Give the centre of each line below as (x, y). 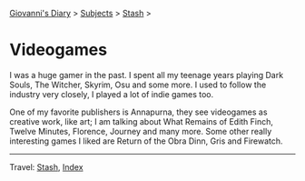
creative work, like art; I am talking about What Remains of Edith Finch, (142, 121)
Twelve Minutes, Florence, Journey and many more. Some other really (141, 131)
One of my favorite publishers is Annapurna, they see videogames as (138, 112)
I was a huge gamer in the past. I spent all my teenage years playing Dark (147, 75)
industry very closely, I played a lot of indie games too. (112, 94)
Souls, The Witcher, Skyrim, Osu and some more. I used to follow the (138, 85)
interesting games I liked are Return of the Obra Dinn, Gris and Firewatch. (146, 141)
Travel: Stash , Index (46, 166)
